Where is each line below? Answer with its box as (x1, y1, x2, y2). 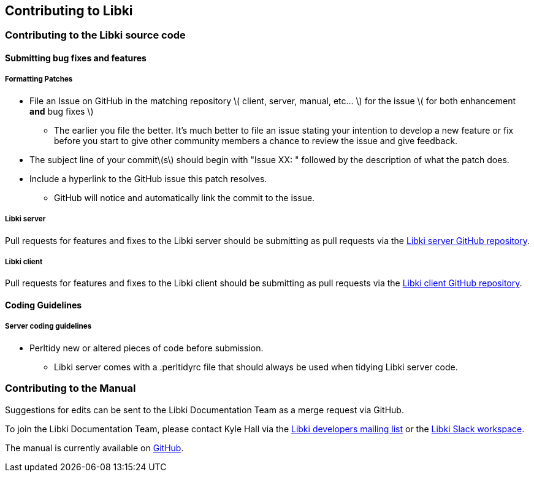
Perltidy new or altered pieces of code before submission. (29, 342, 264, 353)
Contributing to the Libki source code (5, 29, 186, 42)
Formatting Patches (5, 75, 73, 84)
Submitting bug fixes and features (5, 53, 147, 64)
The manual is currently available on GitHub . (5, 442, 184, 453)
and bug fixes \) (29, 105, 94, 116)
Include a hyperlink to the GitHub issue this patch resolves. (29, 173, 267, 184)
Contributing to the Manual (5, 382, 136, 395)
